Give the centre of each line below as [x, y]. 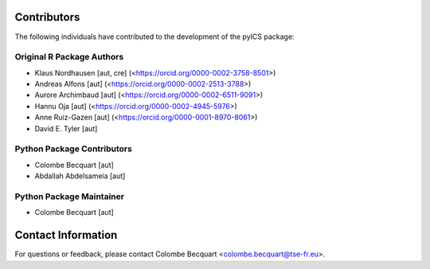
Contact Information [66, 235]
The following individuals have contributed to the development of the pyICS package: [154, 37]
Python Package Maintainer [70, 197]
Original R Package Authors [69, 57]
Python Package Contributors [74, 149]
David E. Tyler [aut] [66, 128]
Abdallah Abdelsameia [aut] [80, 176]
